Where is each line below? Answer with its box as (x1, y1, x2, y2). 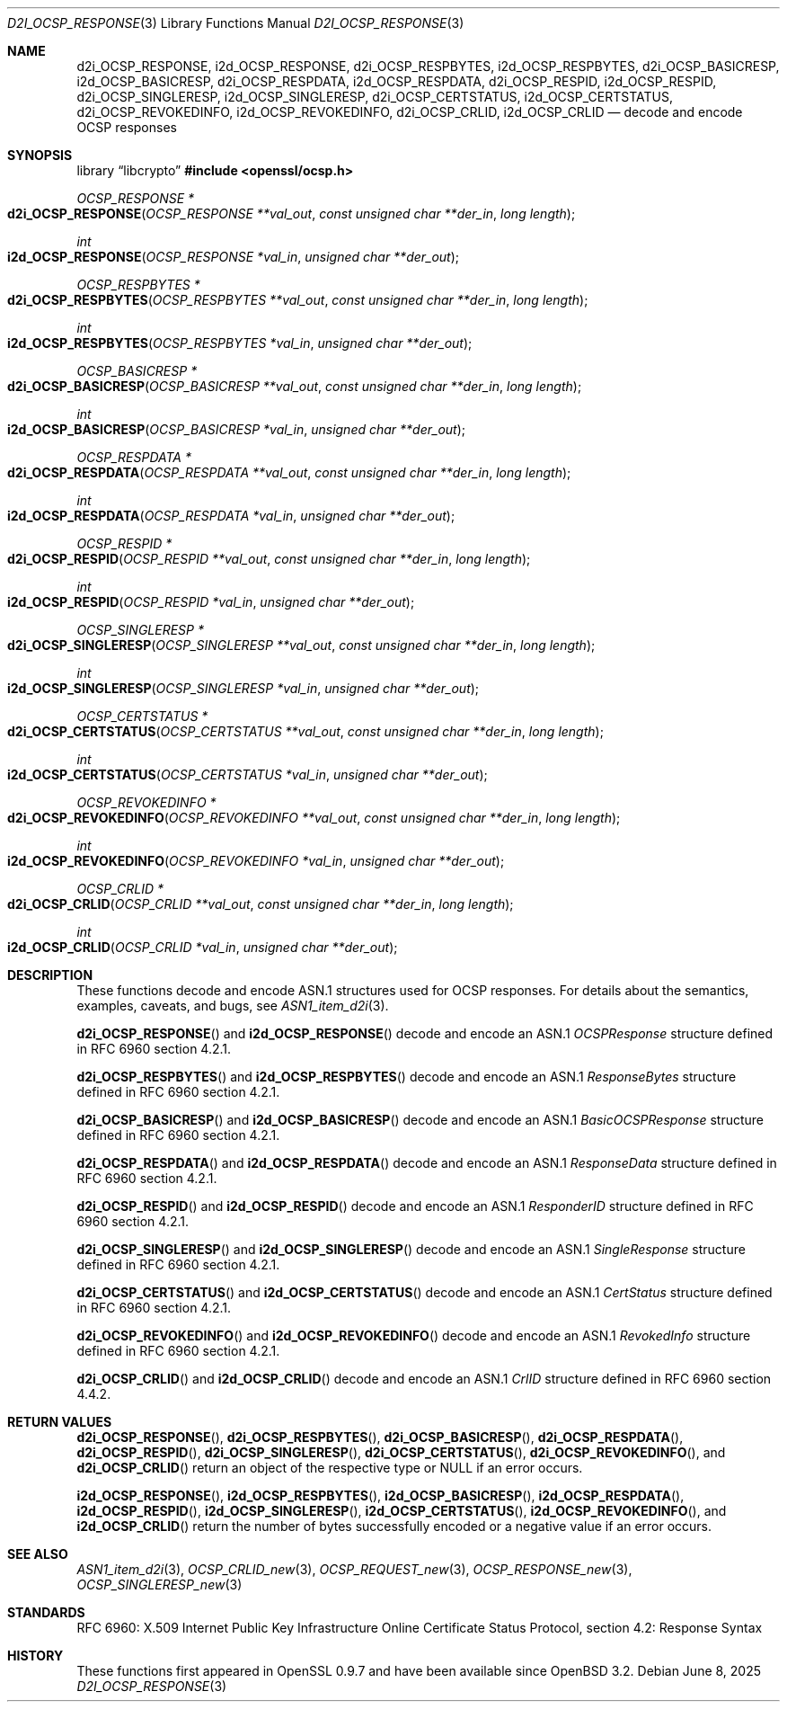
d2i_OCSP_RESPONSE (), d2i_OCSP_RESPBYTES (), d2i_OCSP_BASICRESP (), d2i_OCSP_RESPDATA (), (76, 1429, 684, 1445)
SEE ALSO (7, 1546, 68, 1562)
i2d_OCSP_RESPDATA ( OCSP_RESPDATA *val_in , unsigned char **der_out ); (7, 508, 455, 523)
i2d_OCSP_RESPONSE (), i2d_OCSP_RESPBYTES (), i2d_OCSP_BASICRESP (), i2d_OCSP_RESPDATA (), (76, 1488, 685, 1503)
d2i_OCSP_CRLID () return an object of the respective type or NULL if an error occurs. (76, 1460, 583, 1475)
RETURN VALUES (7, 1414, 112, 1429)
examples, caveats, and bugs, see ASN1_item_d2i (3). (76, 998, 389, 1013)
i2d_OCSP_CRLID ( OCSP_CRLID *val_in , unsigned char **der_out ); (7, 939, 398, 955)
